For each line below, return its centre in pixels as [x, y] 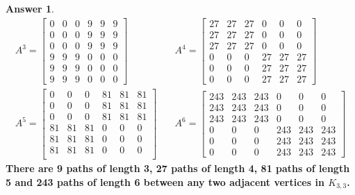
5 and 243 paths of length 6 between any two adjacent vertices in [165, 181]
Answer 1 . [30, 8]
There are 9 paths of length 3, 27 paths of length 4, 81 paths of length [178, 168]
